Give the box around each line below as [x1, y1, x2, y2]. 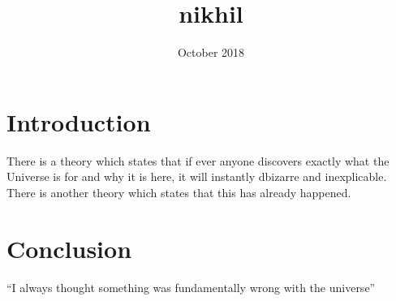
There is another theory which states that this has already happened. [6, 183, 351, 200]
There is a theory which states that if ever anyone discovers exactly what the [6, 152, 390, 169]
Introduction [6, 105, 151, 138]
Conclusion [6, 231, 132, 264]
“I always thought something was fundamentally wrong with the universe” [6, 278, 376, 295]
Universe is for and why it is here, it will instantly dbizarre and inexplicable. [6, 168, 387, 185]
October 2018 [177, 44, 245, 61]
